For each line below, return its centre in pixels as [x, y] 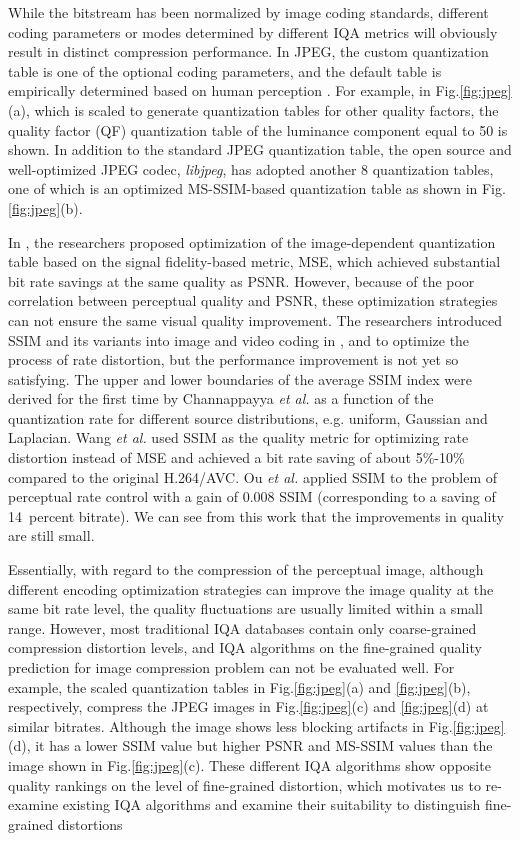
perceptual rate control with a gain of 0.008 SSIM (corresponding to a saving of [252, 496]
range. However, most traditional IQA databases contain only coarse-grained [242, 627]
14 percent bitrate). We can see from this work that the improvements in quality [256, 515]
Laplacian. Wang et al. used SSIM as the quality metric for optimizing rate [238, 437]
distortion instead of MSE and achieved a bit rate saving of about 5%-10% [236, 457]
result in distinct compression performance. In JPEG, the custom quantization [248, 51]
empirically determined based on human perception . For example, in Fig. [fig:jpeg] [260, 90]
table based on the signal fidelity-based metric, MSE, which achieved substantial [254, 261]
